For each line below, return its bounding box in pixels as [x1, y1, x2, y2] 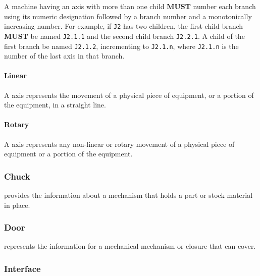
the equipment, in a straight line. [4, 99, 106, 110]
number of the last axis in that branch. [4, 50, 125, 61]
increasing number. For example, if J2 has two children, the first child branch [4, 21, 243, 31]
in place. [4, 199, 30, 210]
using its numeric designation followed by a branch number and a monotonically [4, 11, 252, 21]
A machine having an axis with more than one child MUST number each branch [4, 1, 256, 11]
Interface [4, 262, 41, 274]
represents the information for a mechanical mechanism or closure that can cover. [4, 241, 256, 251]
